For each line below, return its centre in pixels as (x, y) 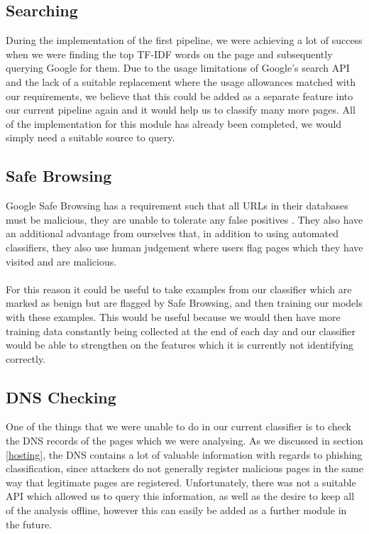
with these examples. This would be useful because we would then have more (173, 316)
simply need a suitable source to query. (90, 137)
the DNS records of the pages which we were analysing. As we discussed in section (184, 441)
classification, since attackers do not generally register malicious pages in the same (184, 468)
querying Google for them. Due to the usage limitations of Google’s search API (178, 68)
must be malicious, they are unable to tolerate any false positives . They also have (184, 219)
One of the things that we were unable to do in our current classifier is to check (178, 426)
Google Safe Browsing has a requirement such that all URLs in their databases (177, 206)
